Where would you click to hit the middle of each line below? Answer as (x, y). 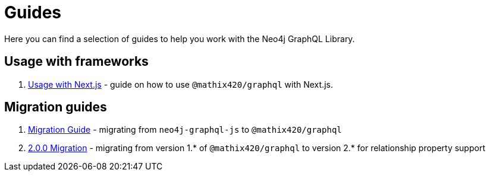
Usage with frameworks (76, 62)
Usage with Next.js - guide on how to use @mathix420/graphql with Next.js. (180, 84)
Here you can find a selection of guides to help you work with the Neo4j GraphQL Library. (180, 39)
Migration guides (56, 107)
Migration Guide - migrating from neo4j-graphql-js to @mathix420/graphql (185, 130)
